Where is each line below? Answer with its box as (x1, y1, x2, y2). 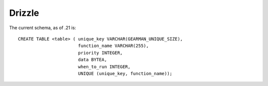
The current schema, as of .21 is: (9, 25, 76, 31)
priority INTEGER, (77, 50, 123, 55)
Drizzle (9, 7, 39, 18)
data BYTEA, (77, 57, 107, 63)
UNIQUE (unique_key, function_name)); (77, 71, 173, 76)
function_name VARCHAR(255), (77, 43, 149, 49)
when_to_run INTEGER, (77, 64, 131, 69)
